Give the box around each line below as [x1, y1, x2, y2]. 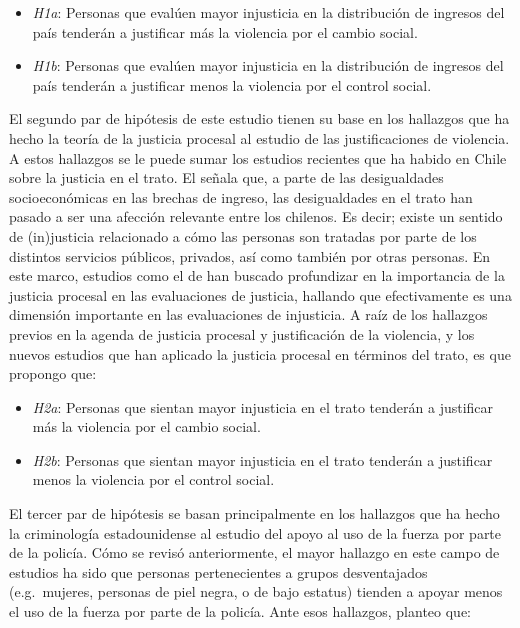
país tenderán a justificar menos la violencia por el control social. [32, 74, 432, 95]
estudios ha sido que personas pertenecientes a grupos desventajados [9, 561, 428, 582]
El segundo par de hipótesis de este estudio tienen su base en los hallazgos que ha [9, 108, 510, 129]
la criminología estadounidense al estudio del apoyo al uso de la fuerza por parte [9, 522, 502, 543]
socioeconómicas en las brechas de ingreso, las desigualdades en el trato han [9, 186, 473, 207]
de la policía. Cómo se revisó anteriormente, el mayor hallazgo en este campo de [9, 542, 500, 563]
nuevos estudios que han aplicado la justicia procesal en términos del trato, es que [9, 343, 511, 364]
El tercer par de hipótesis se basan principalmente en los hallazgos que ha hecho [9, 503, 500, 524]
